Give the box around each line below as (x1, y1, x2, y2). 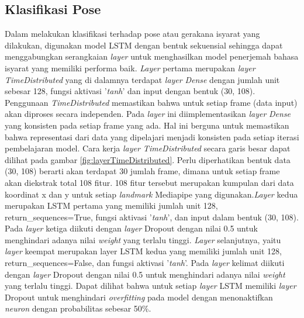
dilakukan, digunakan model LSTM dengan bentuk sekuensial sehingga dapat (5, 39, 283, 51)
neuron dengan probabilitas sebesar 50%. (5, 302, 151, 314)
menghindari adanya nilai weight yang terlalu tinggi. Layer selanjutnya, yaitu (5, 233, 281, 246)
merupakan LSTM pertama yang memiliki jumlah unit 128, (5, 199, 218, 212)
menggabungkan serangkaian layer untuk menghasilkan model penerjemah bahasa (5, 50, 299, 63)
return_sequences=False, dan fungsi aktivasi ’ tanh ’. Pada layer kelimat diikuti (5, 257, 285, 269)
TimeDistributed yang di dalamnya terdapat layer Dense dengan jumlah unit (5, 73, 280, 85)
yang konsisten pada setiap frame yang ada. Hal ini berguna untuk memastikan (5, 119, 289, 131)
